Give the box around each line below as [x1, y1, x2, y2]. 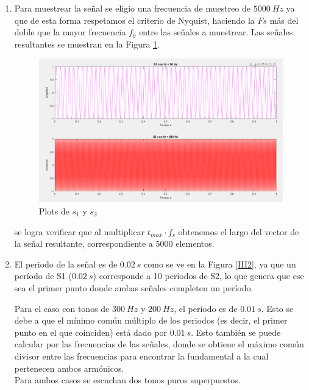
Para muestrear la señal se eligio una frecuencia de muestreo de [14, 2, 250, 14]
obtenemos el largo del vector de [178, 225, 299, 238]
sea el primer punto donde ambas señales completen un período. [14, 281, 254, 294]
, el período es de [174, 302, 238, 314]
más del [269, 13, 299, 26]
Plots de [38, 205, 69, 218]
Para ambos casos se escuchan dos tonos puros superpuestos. [14, 374, 241, 386]
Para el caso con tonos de [14, 302, 110, 314]
